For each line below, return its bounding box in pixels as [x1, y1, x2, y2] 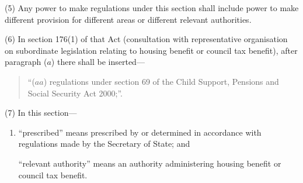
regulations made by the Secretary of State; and [18, 137, 190, 150]
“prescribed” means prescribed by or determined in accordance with [18, 126, 262, 138]
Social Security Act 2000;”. [27, 87, 123, 99]
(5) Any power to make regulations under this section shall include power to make [5, 2, 299, 13]
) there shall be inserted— [51, 56, 145, 68]
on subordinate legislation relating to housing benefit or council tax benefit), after [5, 44, 298, 56]
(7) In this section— [5, 106, 77, 119]
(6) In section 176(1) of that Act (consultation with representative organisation [5, 33, 288, 45]
